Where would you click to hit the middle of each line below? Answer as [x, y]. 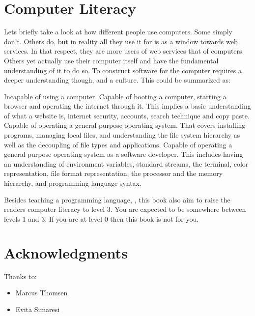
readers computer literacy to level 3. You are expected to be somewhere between [125, 209]
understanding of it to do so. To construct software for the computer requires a [123, 70]
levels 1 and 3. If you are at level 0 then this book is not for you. [101, 218]
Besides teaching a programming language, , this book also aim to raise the [117, 199]
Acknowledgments [66, 252]
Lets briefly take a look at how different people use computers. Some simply [118, 32]
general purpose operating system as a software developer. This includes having [124, 154]
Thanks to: [20, 276]
